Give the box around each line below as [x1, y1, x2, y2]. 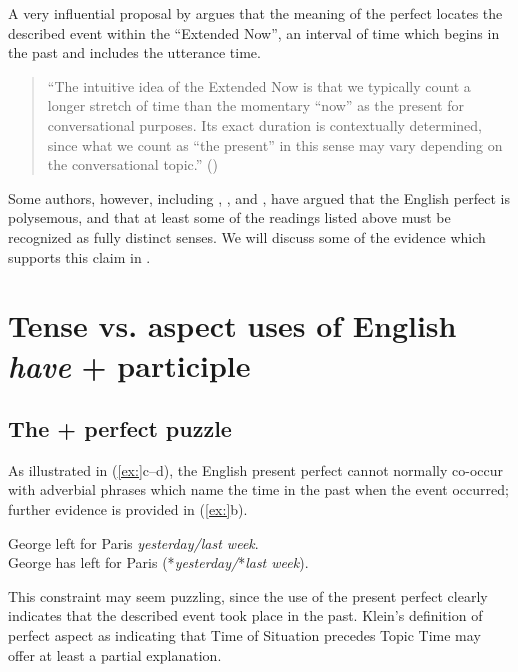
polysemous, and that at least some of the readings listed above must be [8, 207, 451, 228]
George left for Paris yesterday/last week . [8, 532, 259, 553]
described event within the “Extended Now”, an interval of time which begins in [8, 22, 500, 43]
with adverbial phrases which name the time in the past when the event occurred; [8, 479, 509, 500]
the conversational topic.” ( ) [47, 154, 218, 175]
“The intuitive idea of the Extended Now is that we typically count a [47, 75, 471, 96]
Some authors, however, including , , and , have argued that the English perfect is [8, 187, 510, 208]
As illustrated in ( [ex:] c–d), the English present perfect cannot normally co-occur [8, 459, 504, 480]
